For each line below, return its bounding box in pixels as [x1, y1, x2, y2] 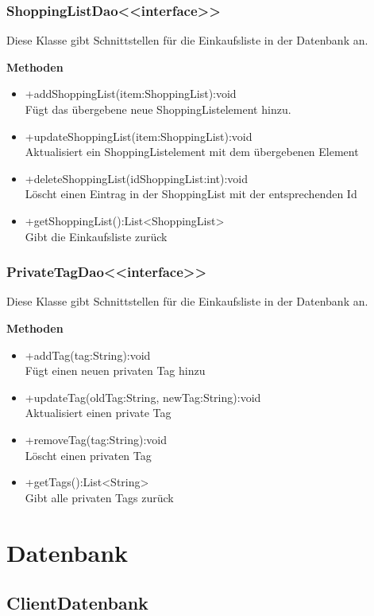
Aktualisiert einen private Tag [25, 404, 172, 421]
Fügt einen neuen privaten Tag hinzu [25, 362, 206, 379]
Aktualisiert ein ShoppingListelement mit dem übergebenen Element [25, 143, 359, 160]
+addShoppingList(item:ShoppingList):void [25, 85, 237, 102]
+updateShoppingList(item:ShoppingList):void [25, 127, 253, 144]
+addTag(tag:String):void [25, 346, 151, 363]
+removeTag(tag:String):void [25, 431, 168, 447]
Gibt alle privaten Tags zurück [25, 489, 174, 505]
